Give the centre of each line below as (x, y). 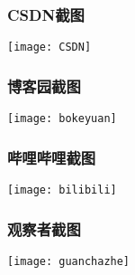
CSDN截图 (46, 14)
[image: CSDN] (49, 47)
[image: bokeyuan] (62, 119)
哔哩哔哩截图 (52, 157)
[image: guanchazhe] (69, 261)
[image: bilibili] (62, 190)
